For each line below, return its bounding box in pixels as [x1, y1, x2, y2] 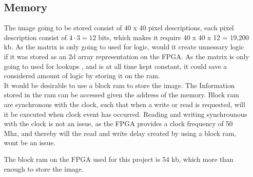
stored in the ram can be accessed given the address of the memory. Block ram [4, 89, 239, 100]
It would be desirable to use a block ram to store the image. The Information [4, 80, 235, 90]
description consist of [4, 32, 67, 42]
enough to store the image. [4, 163, 84, 174]
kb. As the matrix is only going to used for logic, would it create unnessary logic [4, 42, 244, 52]
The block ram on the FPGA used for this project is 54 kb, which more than [4, 154, 234, 164]
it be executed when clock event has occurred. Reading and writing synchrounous [4, 109, 247, 119]
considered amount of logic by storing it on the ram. [4, 70, 160, 81]
